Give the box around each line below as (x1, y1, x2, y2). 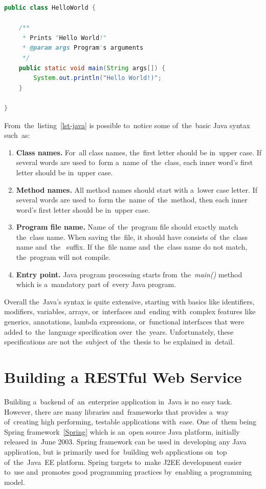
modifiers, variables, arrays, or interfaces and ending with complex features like (4, 306, 256, 317)
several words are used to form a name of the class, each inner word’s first (16, 157, 253, 168)
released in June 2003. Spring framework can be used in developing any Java (4, 436, 247, 447)
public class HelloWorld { (4, 4, 96, 11)
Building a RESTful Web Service (4, 366, 242, 387)
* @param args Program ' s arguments (22, 44, 144, 52)
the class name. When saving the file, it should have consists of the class (16, 231, 248, 242)
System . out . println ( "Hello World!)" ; (33, 74, 162, 82)
